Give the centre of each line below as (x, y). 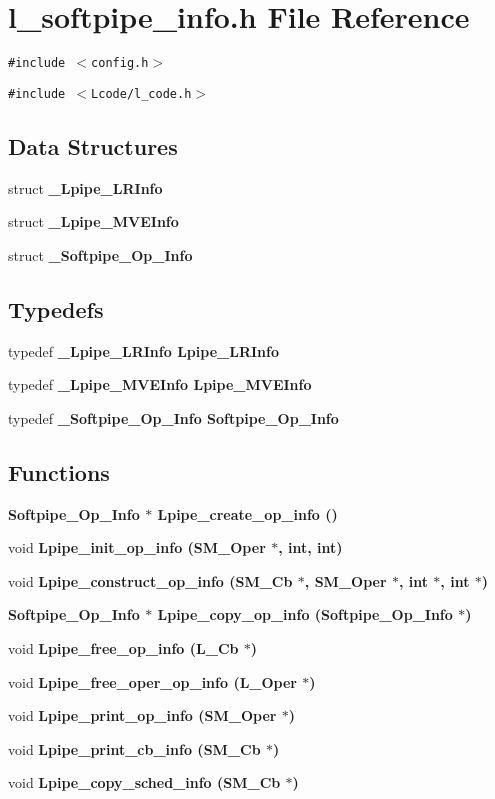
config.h (120, 63)
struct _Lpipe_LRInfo (85, 187)
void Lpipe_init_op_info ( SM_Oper (137, 547)
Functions (59, 471)
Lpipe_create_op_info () (247, 513)
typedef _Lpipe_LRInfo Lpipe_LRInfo (143, 350)
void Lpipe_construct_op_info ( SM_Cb (150, 580)
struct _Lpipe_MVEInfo (93, 221)
